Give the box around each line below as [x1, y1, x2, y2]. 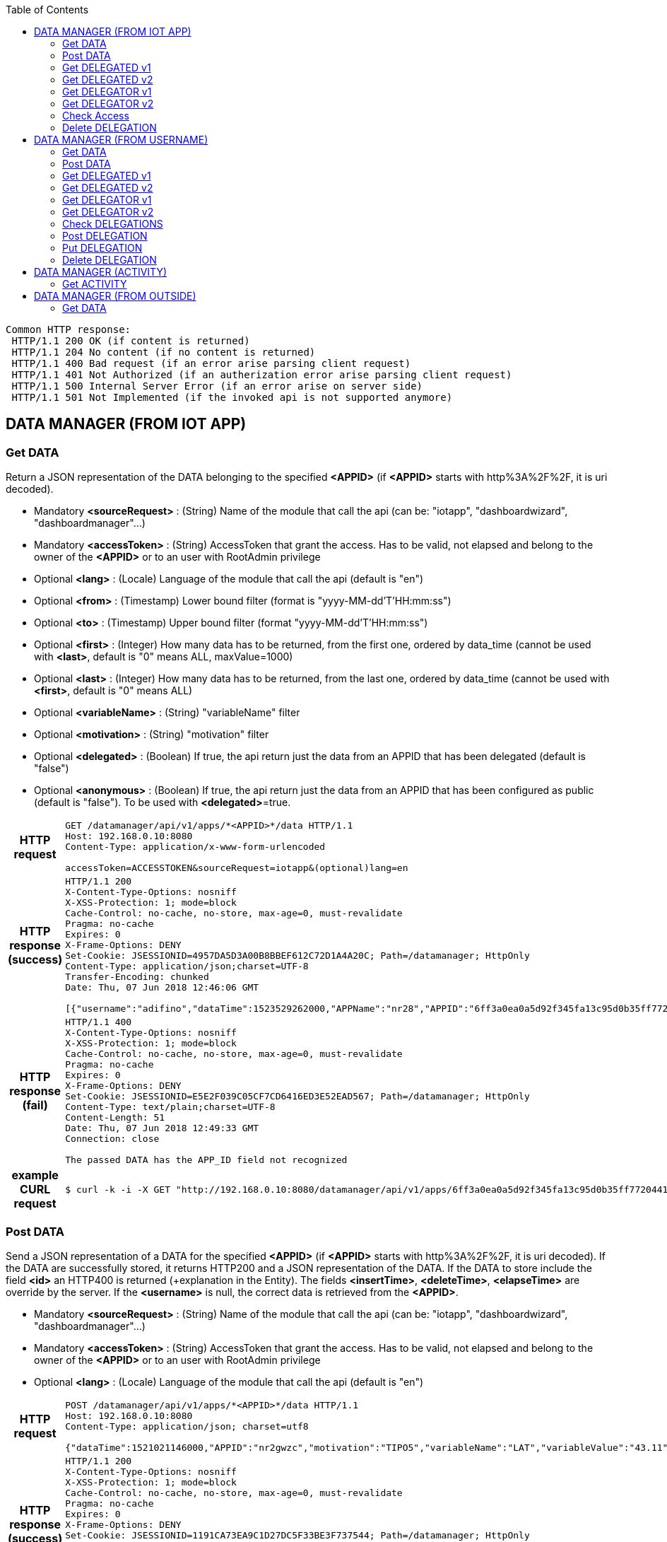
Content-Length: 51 [65, 1112, 165, 1123]
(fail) [22, 1098, 48, 1113]
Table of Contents [6, 4, 89, 16]
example [11, 1168, 59, 1183]
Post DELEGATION [62, 230, 148, 242]
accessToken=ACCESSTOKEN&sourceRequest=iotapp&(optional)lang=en [65, 863, 408, 874]
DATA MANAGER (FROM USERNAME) [34, 134, 208, 146]
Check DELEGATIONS [62, 218, 163, 230]
